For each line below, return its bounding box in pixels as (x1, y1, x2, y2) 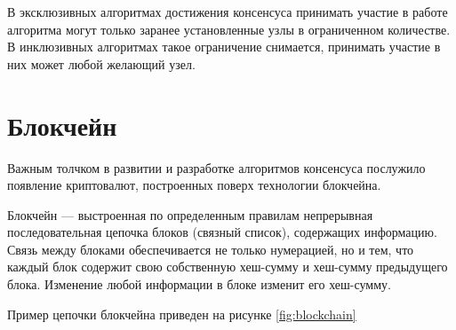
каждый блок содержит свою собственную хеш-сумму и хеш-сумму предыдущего (7, 257, 448, 276)
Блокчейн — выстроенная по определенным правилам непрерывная (7, 205, 373, 224)
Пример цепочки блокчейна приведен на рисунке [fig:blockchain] (7, 304, 356, 323)
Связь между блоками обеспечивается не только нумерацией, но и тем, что (7, 240, 414, 258)
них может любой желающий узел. (7, 54, 196, 73)
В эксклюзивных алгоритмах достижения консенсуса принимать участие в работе (7, 3, 448, 20)
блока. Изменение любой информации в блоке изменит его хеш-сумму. (7, 275, 391, 294)
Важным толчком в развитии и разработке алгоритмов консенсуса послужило (7, 158, 426, 177)
